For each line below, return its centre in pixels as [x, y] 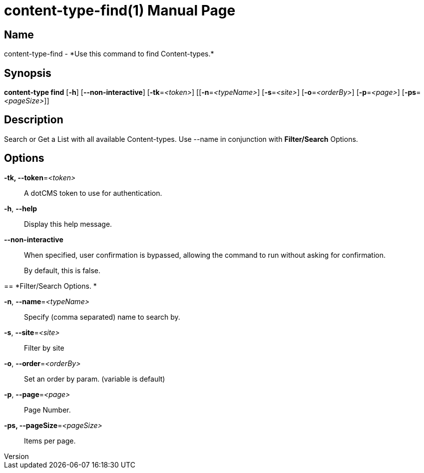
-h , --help [21, 208]
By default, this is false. [62, 270]
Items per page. [50, 441]
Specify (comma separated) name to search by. [102, 317]
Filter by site [44, 348]
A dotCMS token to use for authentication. [93, 193]
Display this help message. [68, 224]
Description [34, 120]
